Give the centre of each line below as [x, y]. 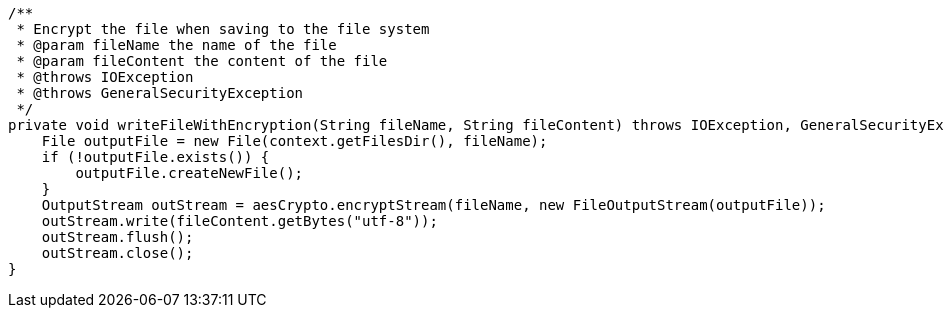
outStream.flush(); [117, 237]
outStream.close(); [117, 253]
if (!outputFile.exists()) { [155, 157]
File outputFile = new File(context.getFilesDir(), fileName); [294, 141]
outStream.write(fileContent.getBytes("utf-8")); [239, 221]
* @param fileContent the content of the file [202, 61]
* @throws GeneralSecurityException [160, 93]
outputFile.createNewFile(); [189, 173]
